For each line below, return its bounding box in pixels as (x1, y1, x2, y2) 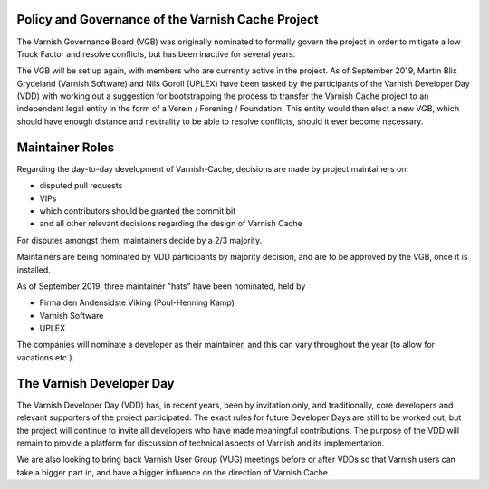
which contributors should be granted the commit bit (39, 205, 236, 216)
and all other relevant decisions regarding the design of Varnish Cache (39, 218, 302, 229)
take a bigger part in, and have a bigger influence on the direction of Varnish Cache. (16, 466, 331, 477)
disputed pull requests (39, 180, 123, 191)
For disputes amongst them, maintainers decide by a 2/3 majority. (16, 235, 263, 245)
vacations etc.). (16, 351, 75, 362)
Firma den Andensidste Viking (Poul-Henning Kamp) (39, 297, 235, 308)
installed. (16, 264, 52, 275)
